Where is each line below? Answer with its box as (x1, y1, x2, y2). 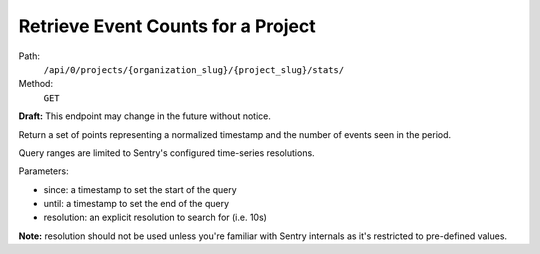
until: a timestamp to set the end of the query (43, 198, 230, 210)
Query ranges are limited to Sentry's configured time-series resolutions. (18, 146, 315, 159)
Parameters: (18, 165, 69, 177)
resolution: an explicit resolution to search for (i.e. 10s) (43, 211, 267, 224)
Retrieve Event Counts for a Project (18, 15, 316, 37)
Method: (18, 78, 54, 90)
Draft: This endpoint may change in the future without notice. (18, 110, 272, 122)
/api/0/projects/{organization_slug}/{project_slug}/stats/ (43, 64, 345, 75)
